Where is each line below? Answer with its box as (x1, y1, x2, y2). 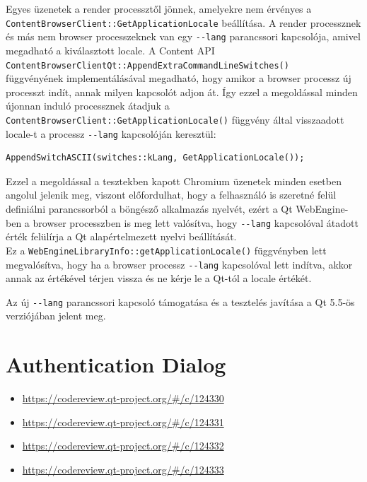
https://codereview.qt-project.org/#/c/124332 (22, 438, 224, 453)
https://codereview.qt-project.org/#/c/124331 (22, 414, 224, 429)
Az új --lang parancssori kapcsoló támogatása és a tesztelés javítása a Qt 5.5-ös (6, 294, 355, 309)
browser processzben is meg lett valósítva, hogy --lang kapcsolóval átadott (33, 215, 359, 230)
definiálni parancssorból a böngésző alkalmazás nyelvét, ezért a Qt (6, 201, 293, 216)
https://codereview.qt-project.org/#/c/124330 (22, 391, 224, 406)
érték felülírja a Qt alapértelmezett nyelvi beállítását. (6, 229, 237, 244)
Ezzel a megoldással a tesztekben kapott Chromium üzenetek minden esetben (6, 173, 342, 188)
